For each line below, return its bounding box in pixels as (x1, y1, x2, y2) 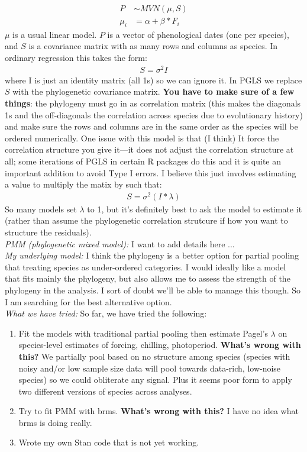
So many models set (5, 202, 77, 215)
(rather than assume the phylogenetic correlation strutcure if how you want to (5, 214, 288, 227)
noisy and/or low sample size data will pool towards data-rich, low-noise (18, 361, 281, 374)
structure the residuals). (5, 225, 92, 238)
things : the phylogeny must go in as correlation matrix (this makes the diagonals (5, 96, 301, 109)
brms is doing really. (18, 416, 92, 428)
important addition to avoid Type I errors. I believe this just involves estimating (5, 166, 296, 179)
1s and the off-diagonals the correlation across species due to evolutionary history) (5, 108, 303, 121)
